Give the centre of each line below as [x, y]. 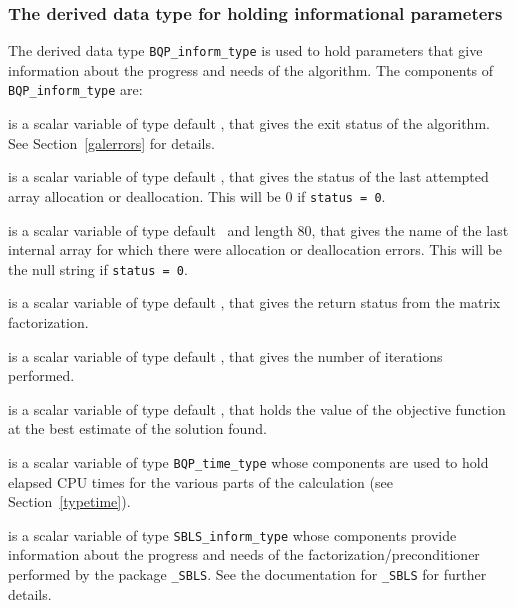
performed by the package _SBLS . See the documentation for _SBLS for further [247, 574]
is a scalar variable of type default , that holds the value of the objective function [257, 408]
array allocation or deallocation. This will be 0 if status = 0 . [197, 195]
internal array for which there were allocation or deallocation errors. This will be [255, 249]
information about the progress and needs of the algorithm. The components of [251, 69]
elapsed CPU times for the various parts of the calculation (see [200, 481]
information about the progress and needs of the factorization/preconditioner [244, 554]
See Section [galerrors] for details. [111, 142]
